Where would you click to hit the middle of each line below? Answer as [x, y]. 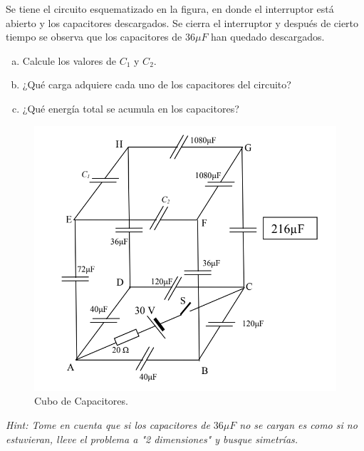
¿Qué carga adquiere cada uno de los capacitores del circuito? [157, 84]
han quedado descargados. [268, 37]
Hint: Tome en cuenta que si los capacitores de [108, 425]
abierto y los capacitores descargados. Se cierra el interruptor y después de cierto [182, 22]
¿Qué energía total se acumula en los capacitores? [131, 108]
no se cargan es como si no [298, 425]
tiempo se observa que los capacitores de [94, 37]
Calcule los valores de [69, 60]
